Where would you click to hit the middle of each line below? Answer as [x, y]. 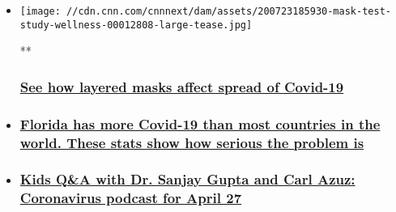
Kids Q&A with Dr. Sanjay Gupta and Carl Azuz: [187, 179]
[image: [40, 11]
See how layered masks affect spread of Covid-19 [182, 86]
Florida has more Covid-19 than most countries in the [200, 123]
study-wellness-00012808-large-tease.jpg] [136, 25]
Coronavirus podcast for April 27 [131, 198]
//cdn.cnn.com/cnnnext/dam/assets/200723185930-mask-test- [229, 11]
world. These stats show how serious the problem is [192, 142]
